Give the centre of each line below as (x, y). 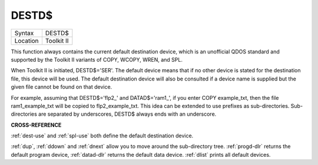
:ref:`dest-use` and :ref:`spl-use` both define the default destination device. (102, 136)
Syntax (24, 33)
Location (26, 41)
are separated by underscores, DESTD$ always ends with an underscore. (127, 114)
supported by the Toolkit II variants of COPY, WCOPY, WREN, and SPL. (97, 59)
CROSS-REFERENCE (36, 125)
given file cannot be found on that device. (62, 87)
